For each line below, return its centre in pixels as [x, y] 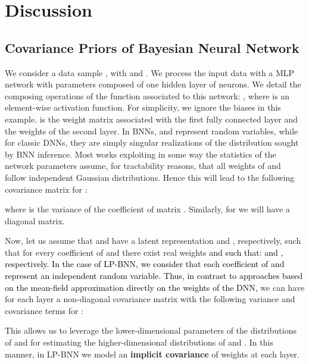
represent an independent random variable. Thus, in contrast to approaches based [154, 276]
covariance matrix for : [46, 189]
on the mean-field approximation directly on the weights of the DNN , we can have [155, 287]
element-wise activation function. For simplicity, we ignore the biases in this [143, 107]
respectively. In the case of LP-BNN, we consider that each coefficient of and [145, 264]
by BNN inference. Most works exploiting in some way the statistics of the [141, 154]
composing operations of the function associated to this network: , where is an [147, 95]
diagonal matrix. [35, 220]
